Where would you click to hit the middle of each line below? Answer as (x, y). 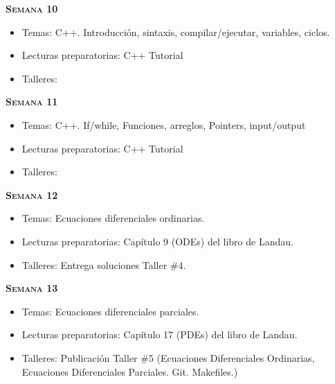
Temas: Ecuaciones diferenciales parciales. (110, 311)
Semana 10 (32, 8)
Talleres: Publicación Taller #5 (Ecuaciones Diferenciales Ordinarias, (168, 357)
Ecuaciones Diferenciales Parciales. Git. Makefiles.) (130, 371)
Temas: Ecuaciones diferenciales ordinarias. (113, 218)
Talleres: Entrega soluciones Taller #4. (104, 264)
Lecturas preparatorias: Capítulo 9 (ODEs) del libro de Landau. (157, 241)
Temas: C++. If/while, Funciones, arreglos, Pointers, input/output (164, 124)
